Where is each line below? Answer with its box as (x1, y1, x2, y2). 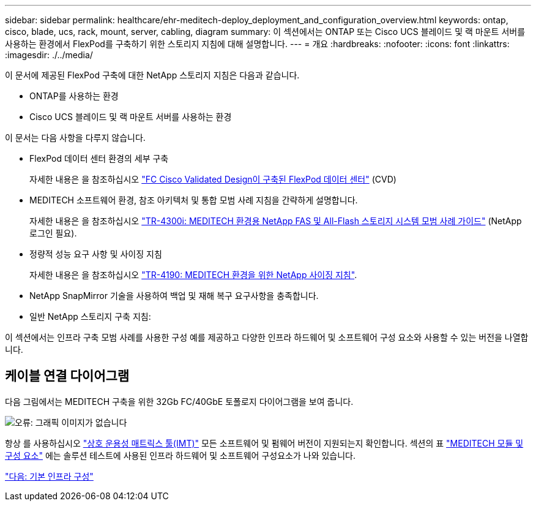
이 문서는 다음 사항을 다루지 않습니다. (5, 132, 146, 143)
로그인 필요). (29, 228, 77, 238)
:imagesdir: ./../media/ (5, 50, 93, 60)
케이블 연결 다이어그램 (5, 368, 130, 384)
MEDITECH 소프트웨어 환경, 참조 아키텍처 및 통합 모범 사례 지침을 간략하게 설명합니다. (29, 195, 358, 205)
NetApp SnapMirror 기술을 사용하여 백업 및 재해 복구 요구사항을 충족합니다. (29, 290, 319, 301)
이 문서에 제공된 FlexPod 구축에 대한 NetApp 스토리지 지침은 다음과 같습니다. (5, 70, 300, 80)
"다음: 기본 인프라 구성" (5, 470, 94, 481)
